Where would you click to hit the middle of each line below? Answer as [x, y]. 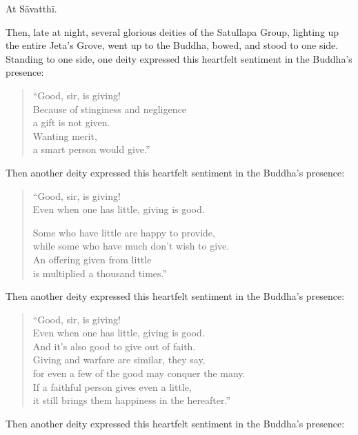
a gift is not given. [71, 122]
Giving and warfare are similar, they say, [119, 360]
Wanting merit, [65, 135]
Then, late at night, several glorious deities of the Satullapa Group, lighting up [172, 31]
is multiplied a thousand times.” [100, 273]
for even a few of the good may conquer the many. [139, 373]
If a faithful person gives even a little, [112, 386]
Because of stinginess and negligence [109, 109]
